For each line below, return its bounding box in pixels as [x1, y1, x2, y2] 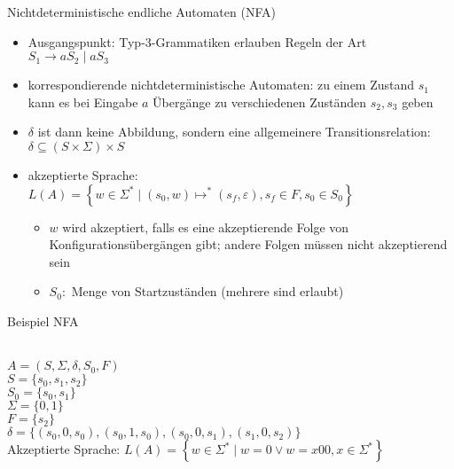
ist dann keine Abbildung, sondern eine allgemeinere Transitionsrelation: [37, 122, 431, 141]
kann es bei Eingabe [27, 92, 138, 111]
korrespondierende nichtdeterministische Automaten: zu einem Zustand [27, 75, 415, 94]
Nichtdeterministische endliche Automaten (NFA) [7, 3, 276, 20]
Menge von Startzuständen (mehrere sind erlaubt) [71, 282, 344, 301]
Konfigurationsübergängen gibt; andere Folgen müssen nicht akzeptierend [49, 235, 448, 254]
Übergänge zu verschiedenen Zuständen [153, 92, 367, 111]
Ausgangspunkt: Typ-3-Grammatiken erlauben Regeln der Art [27, 32, 367, 51]
